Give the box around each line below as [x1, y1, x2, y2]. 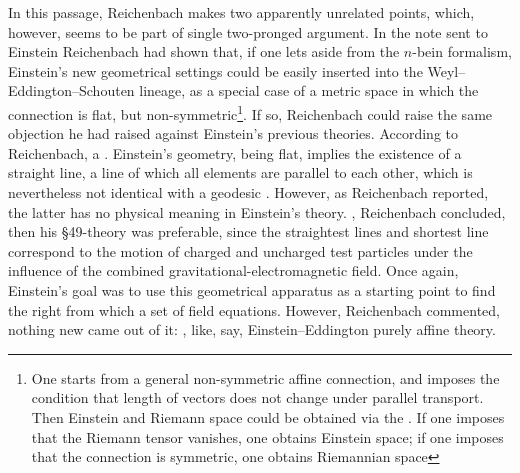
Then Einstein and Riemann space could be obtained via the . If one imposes [31, 406, 505, 427]
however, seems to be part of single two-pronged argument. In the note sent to [8, 21, 488, 42]
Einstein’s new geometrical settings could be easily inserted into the [8, 60, 423, 81]
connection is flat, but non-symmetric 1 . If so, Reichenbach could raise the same [8, 100, 493, 124]
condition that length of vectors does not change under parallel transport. [31, 387, 484, 408]
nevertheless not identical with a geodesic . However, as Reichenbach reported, [8, 182, 489, 202]
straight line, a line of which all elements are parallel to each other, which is [8, 162, 473, 183]
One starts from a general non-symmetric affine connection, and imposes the [31, 367, 500, 388]
